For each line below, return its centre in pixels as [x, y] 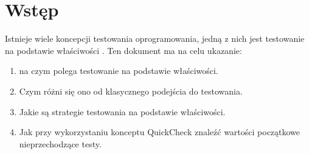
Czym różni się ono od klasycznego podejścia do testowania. [131, 91]
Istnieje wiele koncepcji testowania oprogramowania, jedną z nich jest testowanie [155, 38]
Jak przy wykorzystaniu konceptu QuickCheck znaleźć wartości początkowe [160, 132]
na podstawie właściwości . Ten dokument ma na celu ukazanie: [123, 50]
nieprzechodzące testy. [60, 143]
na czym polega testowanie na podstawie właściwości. [119, 71]
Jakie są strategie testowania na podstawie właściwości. [122, 111]
